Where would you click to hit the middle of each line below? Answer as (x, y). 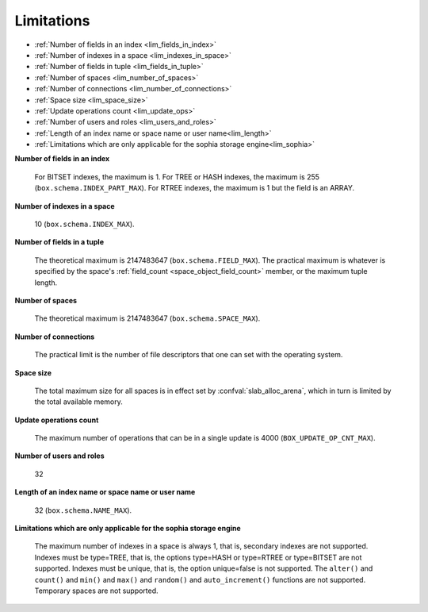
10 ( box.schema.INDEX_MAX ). (84, 224)
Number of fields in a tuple (59, 242)
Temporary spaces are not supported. (96, 591)
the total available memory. (78, 402)
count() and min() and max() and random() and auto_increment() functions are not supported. (200, 579)
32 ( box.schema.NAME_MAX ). (83, 510)
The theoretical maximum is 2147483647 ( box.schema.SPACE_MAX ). (147, 318)
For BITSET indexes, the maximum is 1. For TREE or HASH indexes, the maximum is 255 (177, 177)
